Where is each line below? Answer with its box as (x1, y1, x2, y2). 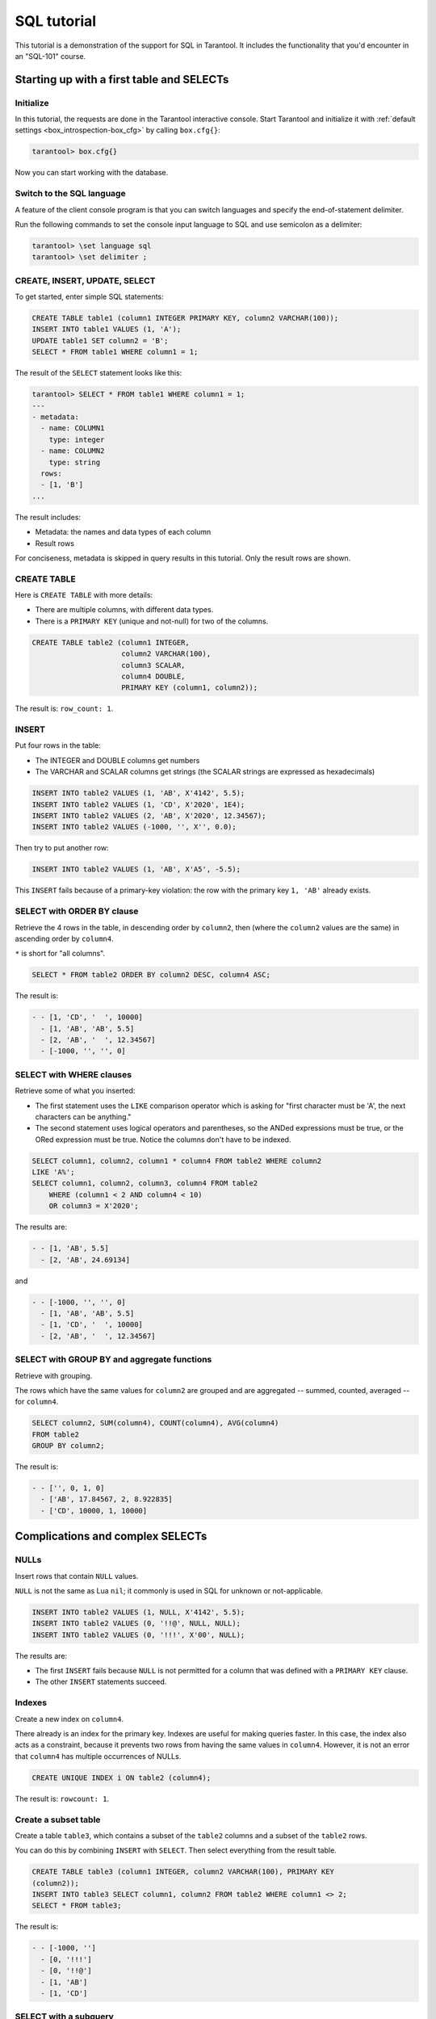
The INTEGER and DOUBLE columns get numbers (35, 755, 200, 765)
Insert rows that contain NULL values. (15, 1571, 139, 1580)
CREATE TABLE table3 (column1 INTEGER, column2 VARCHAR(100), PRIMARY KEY (31, 1867, 335, 1877)
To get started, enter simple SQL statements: (15, 292, 165, 302)
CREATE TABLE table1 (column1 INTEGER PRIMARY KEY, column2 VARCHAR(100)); (31, 313, 339, 323)
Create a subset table (15, 1814, 101, 1825)
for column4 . (15, 1397, 59, 1407)
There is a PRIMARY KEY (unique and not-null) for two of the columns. (35, 616, 269, 626)
